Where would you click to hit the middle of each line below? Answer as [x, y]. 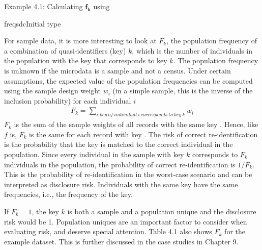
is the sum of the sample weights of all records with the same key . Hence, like [136, 124]
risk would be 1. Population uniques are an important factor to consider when [126, 221]
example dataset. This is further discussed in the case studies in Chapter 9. [121, 241]
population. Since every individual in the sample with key [94, 154]
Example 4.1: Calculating [43, 6]
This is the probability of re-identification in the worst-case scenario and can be [128, 174]
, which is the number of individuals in [192, 50]
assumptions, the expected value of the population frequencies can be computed [128, 80]
